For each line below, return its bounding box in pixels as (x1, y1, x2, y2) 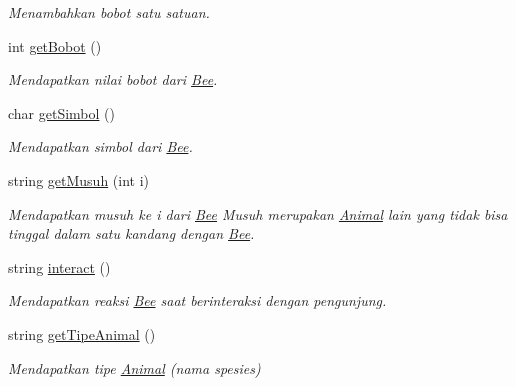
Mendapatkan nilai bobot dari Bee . (8, 69, 218, 90)
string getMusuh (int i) (8, 169, 150, 190)
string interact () (8, 256, 111, 277)
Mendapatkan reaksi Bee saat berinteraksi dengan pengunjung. (8, 290, 387, 311)
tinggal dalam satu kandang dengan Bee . (8, 223, 255, 244)
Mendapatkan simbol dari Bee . (8, 136, 193, 157)
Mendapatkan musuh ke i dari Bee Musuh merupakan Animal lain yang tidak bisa (8, 203, 508, 224)
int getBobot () (8, 35, 102, 56)
